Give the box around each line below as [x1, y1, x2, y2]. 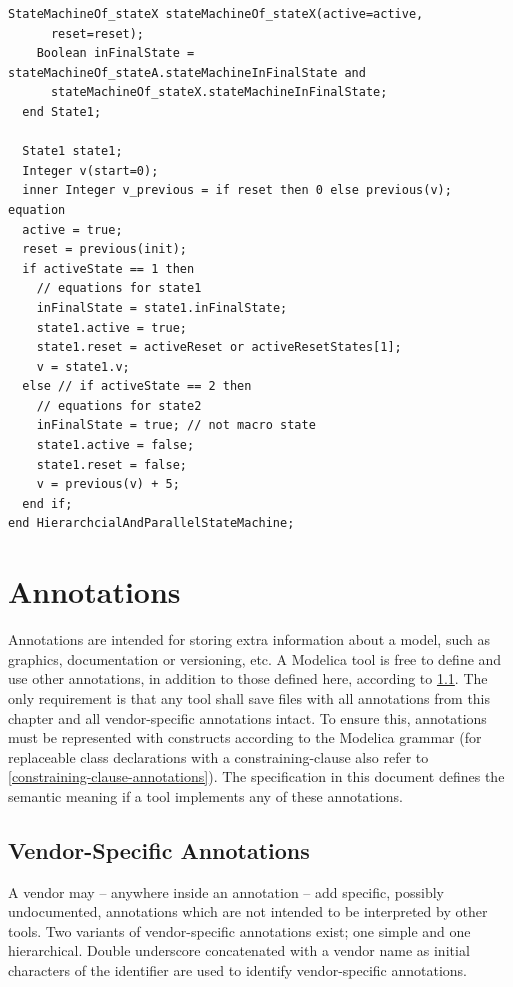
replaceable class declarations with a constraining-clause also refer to [8, 746, 429, 767]
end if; [22, 496, 73, 511]
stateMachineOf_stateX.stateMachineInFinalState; [50, 85, 388, 100]
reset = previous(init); [22, 242, 187, 257]
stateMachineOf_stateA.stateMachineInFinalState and [8, 65, 366, 80]
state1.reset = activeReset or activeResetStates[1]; [36, 340, 402, 355]
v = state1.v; [36, 359, 130, 374]
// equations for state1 [36, 281, 202, 296]
